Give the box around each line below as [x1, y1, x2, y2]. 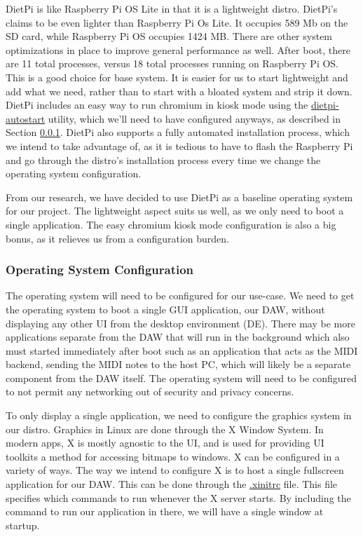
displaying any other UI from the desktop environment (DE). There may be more [6, 315, 355, 330]
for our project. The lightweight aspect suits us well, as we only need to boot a [6, 203, 344, 218]
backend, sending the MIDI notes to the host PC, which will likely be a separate [6, 357, 351, 372]
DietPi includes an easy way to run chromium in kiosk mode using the [6, 97, 308, 112]
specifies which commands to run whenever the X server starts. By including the [6, 490, 351, 505]
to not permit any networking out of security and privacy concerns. [6, 384, 294, 399]
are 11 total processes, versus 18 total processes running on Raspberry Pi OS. [6, 56, 339, 71]
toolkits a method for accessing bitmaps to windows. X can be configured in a [6, 449, 340, 463]
